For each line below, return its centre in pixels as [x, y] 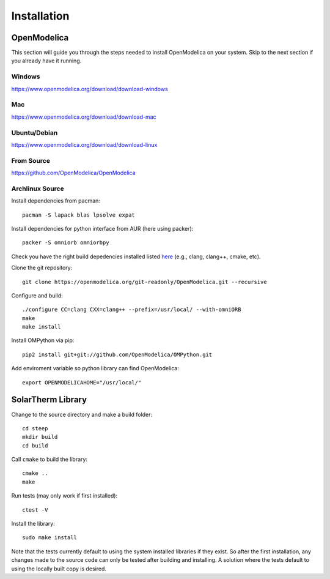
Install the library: [33, 524]
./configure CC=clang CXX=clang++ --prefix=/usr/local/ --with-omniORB [132, 310]
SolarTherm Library [49, 400]
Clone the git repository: [42, 268]
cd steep [35, 428]
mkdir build [40, 437]
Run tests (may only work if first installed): [64, 496]
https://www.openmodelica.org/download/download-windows [90, 89]
